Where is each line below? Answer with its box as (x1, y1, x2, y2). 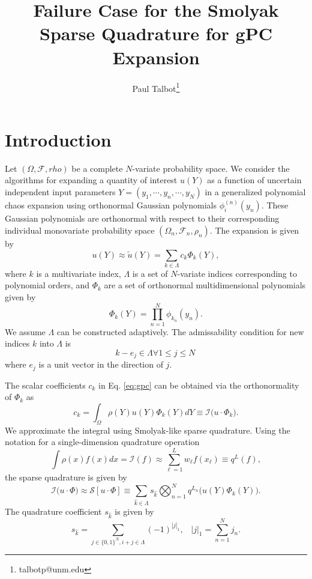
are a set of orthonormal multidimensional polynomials (104, 279, 306, 291)
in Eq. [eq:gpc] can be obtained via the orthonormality (98, 378, 299, 391)
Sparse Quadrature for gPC (40, 21, 272, 46)
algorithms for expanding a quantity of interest (5, 174, 178, 186)
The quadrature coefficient (5, 505, 102, 518)
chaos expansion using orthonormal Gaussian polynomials (5, 199, 217, 211)
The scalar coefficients (5, 378, 86, 391)
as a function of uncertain (207, 174, 302, 186)
